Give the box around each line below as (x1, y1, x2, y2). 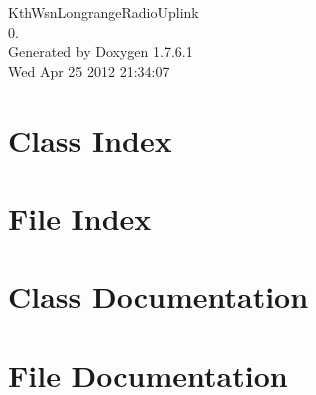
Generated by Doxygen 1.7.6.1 (8, 41, 193, 62)
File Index (8, 197, 152, 238)
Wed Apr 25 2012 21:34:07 (8, 60, 170, 81)
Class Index (8, 119, 172, 160)
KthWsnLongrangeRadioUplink (8, 2, 199, 22)
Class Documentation (8, 276, 309, 317)
